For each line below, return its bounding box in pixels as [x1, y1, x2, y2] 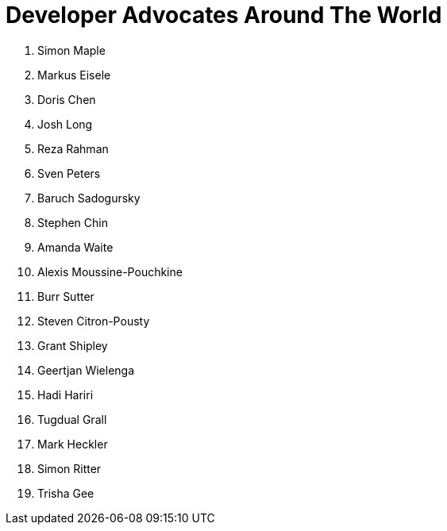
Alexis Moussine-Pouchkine [37, 264, 183, 279]
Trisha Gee [37, 486, 94, 500]
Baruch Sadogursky [37, 190, 141, 205]
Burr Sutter [37, 289, 94, 303]
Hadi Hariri [37, 387, 94, 402]
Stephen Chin [37, 215, 108, 229]
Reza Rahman [37, 141, 109, 156]
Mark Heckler [37, 437, 108, 451]
